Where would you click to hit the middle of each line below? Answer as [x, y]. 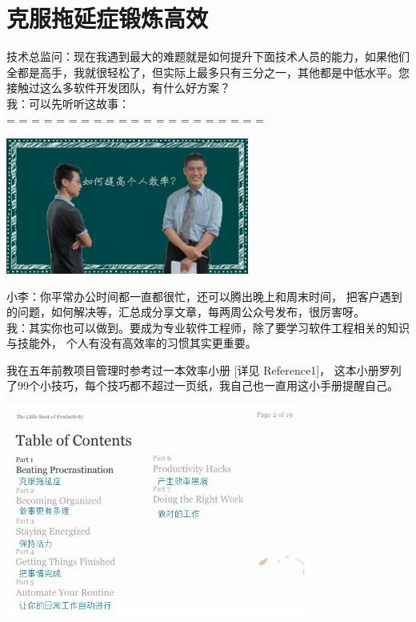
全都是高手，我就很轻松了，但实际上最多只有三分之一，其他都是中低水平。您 [208, 72]
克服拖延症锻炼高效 [108, 18]
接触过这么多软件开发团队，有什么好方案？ [118, 88]
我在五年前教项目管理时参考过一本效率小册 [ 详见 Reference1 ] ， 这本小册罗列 [204, 369]
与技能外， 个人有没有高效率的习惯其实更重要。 [132, 343]
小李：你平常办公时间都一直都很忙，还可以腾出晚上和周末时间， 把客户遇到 [204, 296]
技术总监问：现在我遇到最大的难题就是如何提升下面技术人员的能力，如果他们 [208, 56]
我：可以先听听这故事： [68, 103]
